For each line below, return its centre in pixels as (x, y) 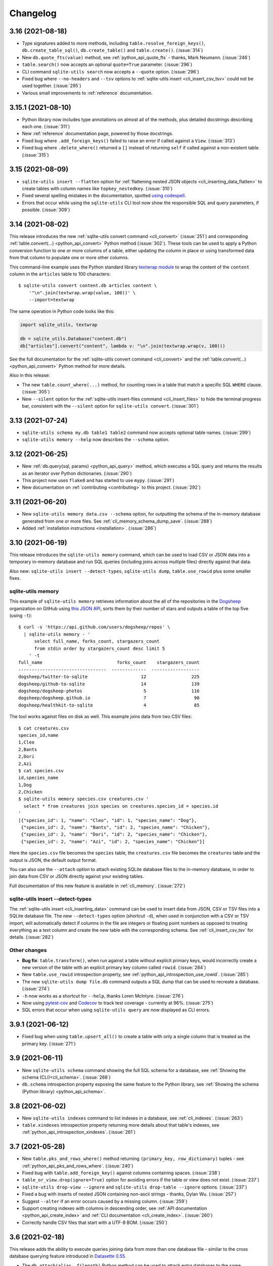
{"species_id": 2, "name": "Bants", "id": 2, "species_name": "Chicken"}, (116, 827)
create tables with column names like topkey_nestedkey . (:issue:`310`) (97, 188)
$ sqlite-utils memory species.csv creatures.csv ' (84, 799)
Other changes (28, 951)
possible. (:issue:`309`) (46, 210)
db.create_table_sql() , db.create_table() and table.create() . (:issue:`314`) (112, 50)
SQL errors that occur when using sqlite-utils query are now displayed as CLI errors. (116, 1010)
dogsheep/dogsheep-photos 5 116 (109, 691)
